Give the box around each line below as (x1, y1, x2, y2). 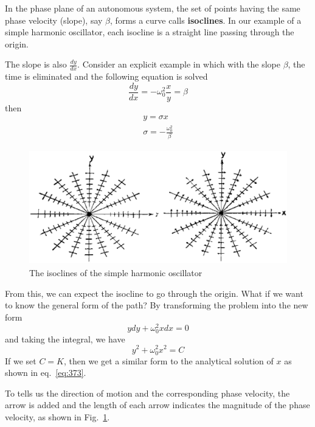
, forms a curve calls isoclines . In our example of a (110, 13, 302, 26)
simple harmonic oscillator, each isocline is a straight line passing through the (5, 26, 294, 38)
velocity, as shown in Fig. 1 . (5, 411, 110, 423)
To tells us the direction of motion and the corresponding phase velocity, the (5, 386, 290, 399)
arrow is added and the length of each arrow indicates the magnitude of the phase (5, 398, 310, 411)
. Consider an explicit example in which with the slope (77, 58, 280, 71)
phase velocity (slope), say (5, 13, 103, 26)
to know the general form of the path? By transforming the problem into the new (5, 299, 308, 311)
